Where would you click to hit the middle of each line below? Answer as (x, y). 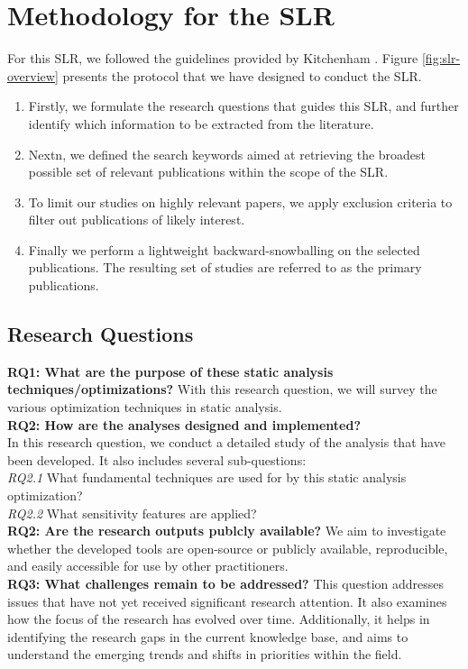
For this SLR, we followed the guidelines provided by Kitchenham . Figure (213, 58)
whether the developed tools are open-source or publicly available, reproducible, (228, 548)
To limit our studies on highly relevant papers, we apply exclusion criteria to (240, 202)
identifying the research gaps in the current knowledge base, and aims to (208, 636)
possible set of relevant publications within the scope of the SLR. (208, 172)
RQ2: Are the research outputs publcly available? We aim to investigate (227, 531)
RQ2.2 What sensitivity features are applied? (132, 513)
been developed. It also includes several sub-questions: (157, 459)
